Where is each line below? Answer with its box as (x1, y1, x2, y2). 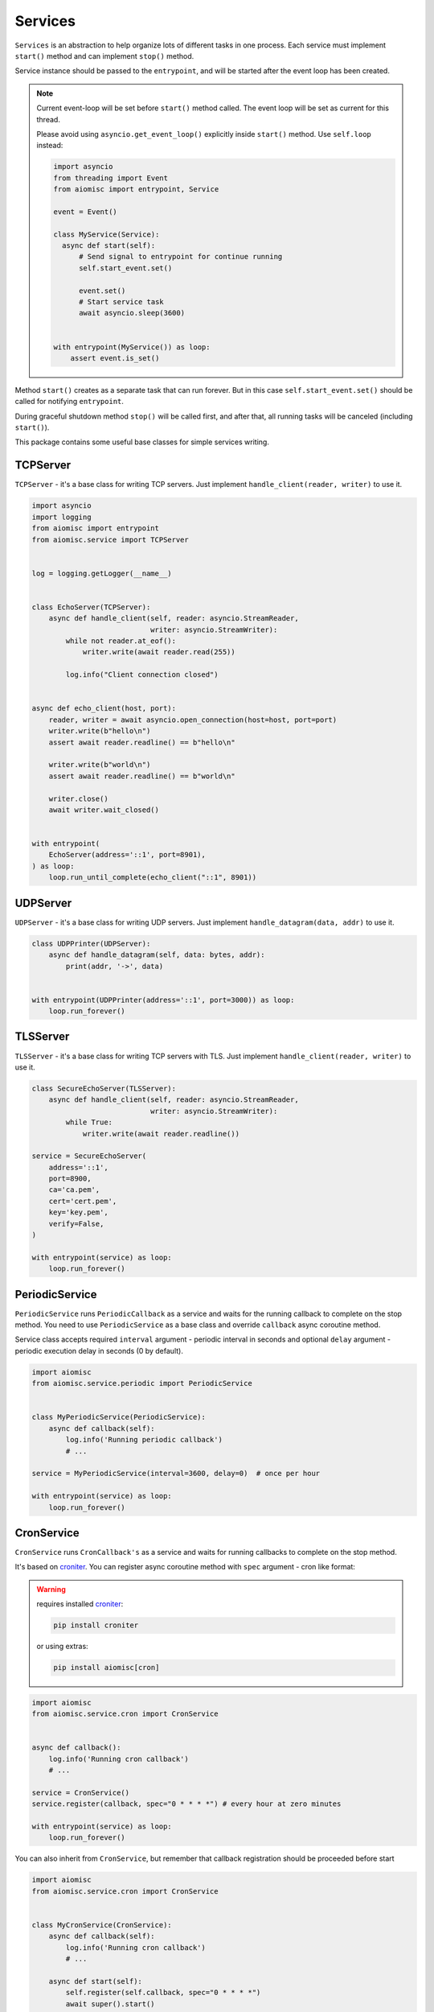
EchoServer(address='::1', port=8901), (48, 850, 207, 860)
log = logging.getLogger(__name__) (31, 568, 172, 578)
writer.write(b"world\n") (48, 761, 151, 769)
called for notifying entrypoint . (14, 397, 125, 406)
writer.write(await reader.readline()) (82, 1129, 240, 1138)
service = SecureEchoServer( (31, 1152, 147, 1161)
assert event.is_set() (70, 353, 160, 362)
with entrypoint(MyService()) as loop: (53, 342, 211, 352)
